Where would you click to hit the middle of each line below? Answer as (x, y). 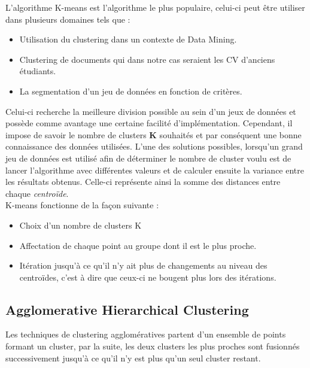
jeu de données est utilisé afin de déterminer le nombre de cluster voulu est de (148, 158)
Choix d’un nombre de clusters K (80, 225)
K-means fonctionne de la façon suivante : (82, 205)
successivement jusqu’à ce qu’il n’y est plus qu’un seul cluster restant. (133, 358)
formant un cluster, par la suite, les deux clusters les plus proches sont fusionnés (153, 346)
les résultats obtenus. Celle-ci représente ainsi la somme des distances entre (143, 182)
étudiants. (38, 71)
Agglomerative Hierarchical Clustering (127, 309)
